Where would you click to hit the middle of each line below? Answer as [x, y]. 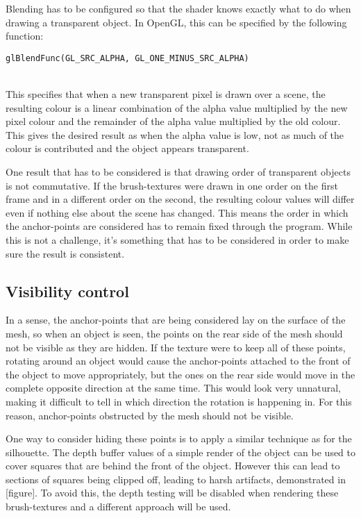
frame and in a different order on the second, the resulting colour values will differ [180, 199]
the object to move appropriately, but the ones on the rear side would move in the [180, 374]
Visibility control [67, 291]
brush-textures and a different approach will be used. [118, 507]
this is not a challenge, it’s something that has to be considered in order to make [177, 239]
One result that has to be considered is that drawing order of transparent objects [178, 172]
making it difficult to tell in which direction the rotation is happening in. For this [179, 401]
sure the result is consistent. [65, 253]
